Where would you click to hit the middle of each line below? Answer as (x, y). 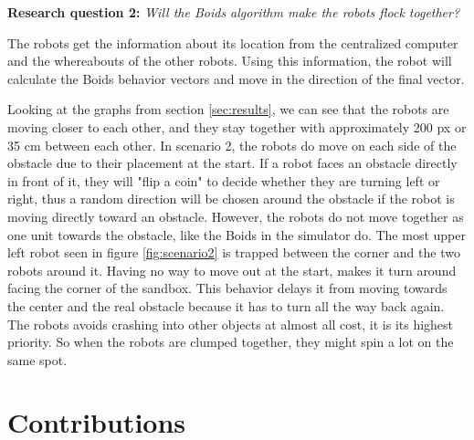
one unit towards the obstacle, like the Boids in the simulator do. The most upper (237, 234)
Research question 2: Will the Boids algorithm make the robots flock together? (234, 12)
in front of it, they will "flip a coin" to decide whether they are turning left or (224, 180)
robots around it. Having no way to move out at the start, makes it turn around (232, 270)
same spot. (37, 359)
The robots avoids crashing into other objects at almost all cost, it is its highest (231, 324)
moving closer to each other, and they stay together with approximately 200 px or (237, 126)
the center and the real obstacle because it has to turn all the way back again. (226, 305)
